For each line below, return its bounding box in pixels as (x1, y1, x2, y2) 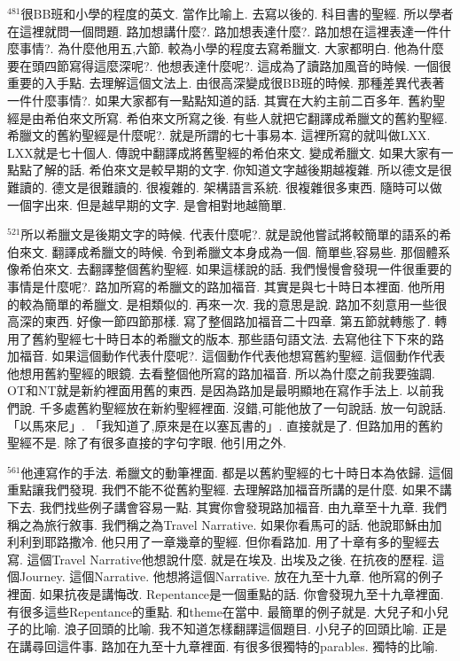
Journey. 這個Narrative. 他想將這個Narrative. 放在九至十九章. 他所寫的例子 (19, 567, 443, 586)
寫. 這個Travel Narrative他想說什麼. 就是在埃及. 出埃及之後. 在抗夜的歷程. (7, 549, 428, 568)
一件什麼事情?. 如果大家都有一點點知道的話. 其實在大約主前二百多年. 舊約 (7, 90, 433, 109)
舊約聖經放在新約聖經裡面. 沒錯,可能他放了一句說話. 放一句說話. (76, 399, 447, 417)
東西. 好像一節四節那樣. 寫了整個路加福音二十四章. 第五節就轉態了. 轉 (43, 312, 448, 330)
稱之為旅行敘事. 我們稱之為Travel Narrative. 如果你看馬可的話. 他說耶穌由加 (7, 515, 442, 533)
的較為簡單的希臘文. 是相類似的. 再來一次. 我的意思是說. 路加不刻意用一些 (7, 294, 435, 313)
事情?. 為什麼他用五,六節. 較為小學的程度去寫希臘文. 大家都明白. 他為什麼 (19, 39, 444, 58)
